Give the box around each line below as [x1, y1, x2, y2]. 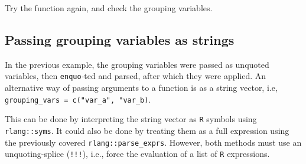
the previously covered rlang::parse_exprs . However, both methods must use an [5, 136, 302, 148]
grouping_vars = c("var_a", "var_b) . [5, 93, 151, 105]
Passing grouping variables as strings [5, 30, 235, 48]
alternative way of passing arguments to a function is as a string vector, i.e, [5, 81, 278, 94]
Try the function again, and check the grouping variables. [5, 2, 213, 14]
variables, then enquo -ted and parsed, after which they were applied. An [5, 70, 266, 82]
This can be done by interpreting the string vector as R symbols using [5, 113, 257, 125]
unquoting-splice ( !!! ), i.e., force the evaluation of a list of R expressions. [5, 147, 270, 160]
